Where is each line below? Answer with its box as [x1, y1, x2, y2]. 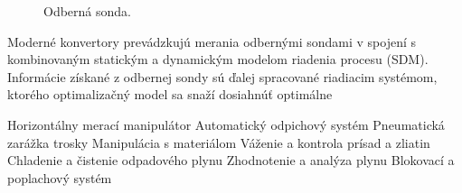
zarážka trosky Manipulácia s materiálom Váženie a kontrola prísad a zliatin [7, 133, 430, 152]
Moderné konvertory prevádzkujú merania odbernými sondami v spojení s [7, 32, 417, 51]
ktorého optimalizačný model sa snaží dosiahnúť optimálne [7, 85, 333, 104]
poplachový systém [7, 168, 112, 187]
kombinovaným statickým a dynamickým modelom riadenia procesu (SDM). [7, 50, 429, 69]
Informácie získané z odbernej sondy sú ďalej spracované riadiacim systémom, [7, 67, 438, 86]
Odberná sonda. [43, 2, 131, 20]
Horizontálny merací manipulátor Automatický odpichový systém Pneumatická [7, 115, 445, 133]
